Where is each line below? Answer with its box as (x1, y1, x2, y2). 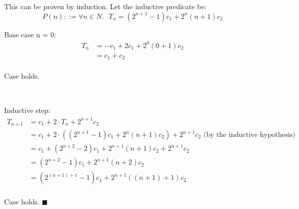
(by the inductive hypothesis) (203, 131, 296, 139)
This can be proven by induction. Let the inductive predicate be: (4, 1, 207, 11)
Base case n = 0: (4, 29, 56, 39)
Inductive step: (4, 105, 51, 115)
